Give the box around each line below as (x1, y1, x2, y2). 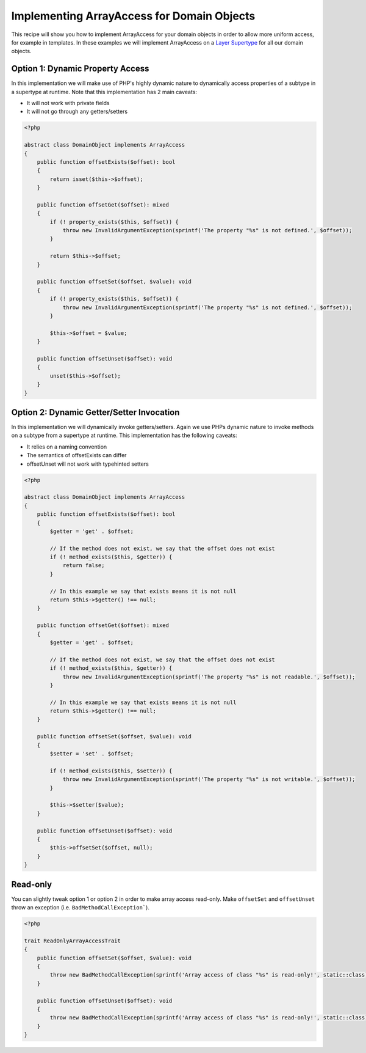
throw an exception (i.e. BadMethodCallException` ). (11, 904, 149, 911)
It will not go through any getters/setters (26, 108, 128, 116)
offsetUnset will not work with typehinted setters (26, 460, 149, 468)
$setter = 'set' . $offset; (49, 750, 134, 757)
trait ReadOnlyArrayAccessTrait (24, 937, 121, 944)
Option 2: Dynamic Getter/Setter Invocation (11, 407, 180, 417)
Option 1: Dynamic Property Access (11, 64, 149, 74)
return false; (62, 562, 105, 569)
